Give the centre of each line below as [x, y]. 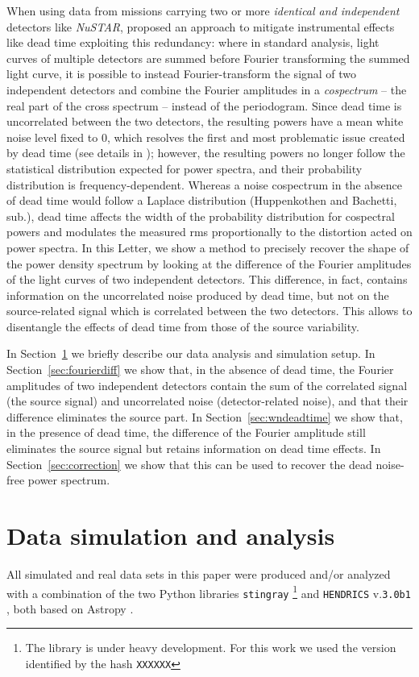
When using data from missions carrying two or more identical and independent [203, 10]
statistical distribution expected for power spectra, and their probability [185, 168]
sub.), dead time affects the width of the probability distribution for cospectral [201, 216]
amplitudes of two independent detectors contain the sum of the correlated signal [207, 385]
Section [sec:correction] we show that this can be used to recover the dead [189, 464]
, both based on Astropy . [70, 608]
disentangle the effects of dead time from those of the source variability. [183, 326]
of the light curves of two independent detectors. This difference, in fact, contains [207, 279]
